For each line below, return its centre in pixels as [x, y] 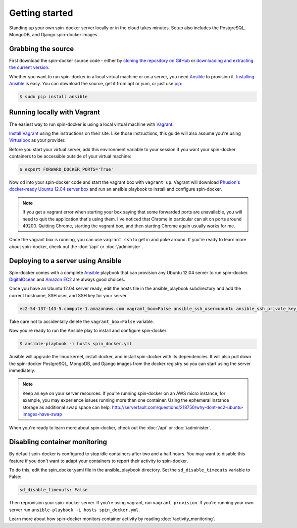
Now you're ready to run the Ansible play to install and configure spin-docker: [88, 331]
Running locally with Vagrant [55, 112]
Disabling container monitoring [58, 442]
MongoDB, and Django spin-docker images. [54, 34]
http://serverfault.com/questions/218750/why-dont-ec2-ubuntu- [178, 407]
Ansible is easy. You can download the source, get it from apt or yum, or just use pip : [96, 84]
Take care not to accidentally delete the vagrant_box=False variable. [82, 321]
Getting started [41, 13]
